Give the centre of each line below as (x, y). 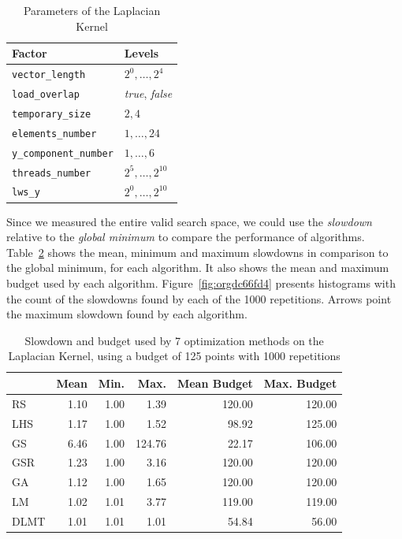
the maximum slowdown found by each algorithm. (127, 314)
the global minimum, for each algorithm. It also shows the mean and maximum (198, 268)
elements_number (54, 134)
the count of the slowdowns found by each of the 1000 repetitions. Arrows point (199, 298)
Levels (141, 53)
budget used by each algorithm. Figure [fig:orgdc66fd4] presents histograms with (201, 283)
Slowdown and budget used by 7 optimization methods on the (174, 340)
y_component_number (63, 153)
